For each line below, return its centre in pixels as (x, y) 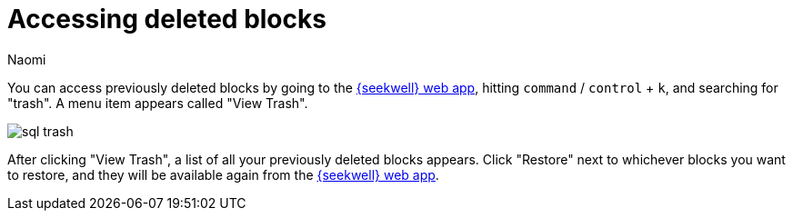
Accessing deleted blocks (167, 19)
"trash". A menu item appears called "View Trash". (158, 103)
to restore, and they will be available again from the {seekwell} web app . (223, 174)
